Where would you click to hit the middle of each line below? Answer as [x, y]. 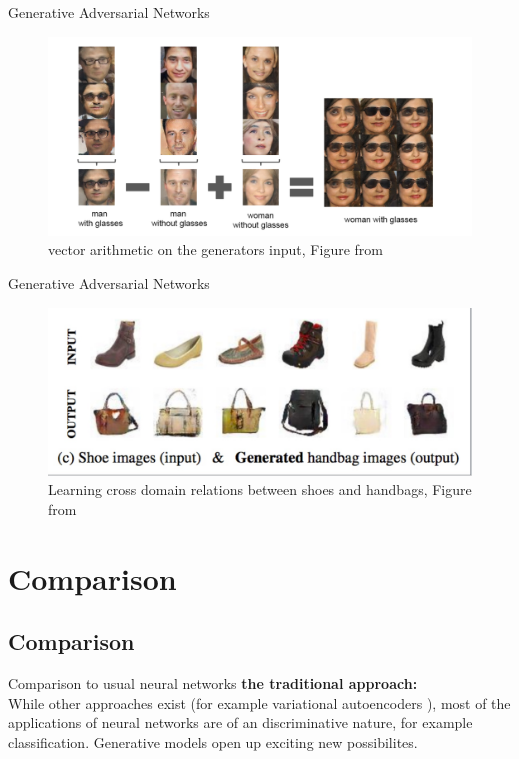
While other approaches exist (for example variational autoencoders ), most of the [259, 702]
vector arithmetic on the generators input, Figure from [215, 249]
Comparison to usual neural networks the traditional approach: [213, 683]
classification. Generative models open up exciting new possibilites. [213, 741]
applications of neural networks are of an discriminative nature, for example [240, 722]
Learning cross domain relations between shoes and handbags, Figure [260, 489]
